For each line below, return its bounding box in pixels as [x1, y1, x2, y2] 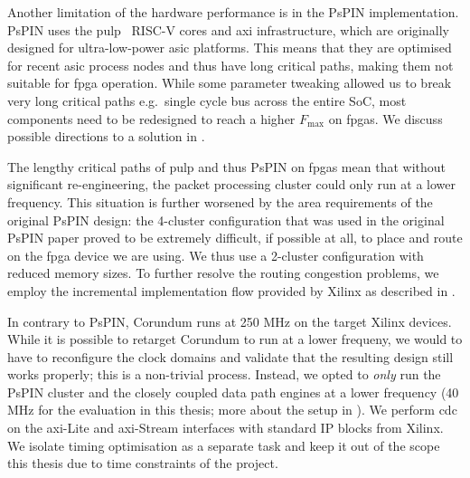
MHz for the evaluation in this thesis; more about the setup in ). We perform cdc [7, 400, 457, 419]
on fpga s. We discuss [328, 109, 443, 128]
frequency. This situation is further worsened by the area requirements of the [7, 192, 433, 211]
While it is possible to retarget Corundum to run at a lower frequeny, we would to [7, 330, 463, 349]
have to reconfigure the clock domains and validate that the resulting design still [7, 347, 454, 366]
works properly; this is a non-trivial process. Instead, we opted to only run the [7, 365, 441, 384]
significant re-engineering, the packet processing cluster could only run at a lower [7, 175, 456, 194]
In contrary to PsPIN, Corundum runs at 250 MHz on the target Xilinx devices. [7, 311, 452, 330]
